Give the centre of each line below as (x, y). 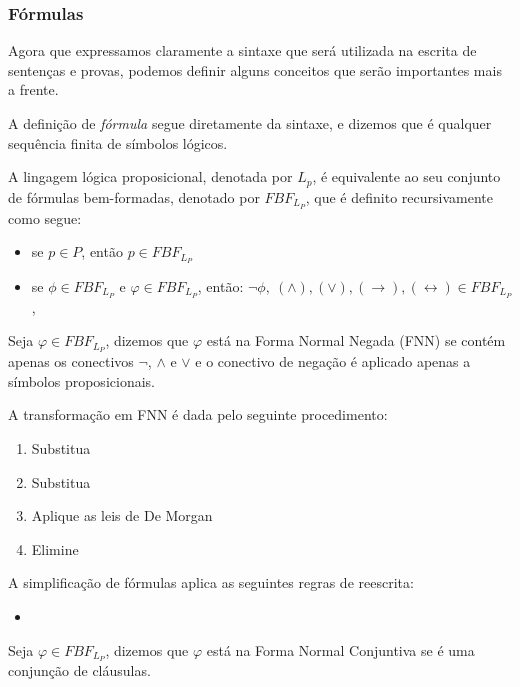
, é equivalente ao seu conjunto (406, 176)
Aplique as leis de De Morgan (122, 515)
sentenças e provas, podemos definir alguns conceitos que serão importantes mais (255, 69)
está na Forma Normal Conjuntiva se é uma (340, 649)
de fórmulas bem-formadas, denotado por (134, 196)
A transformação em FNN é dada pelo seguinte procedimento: (198, 414)
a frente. (33, 89)
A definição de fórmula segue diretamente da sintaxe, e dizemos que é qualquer (250, 123)
